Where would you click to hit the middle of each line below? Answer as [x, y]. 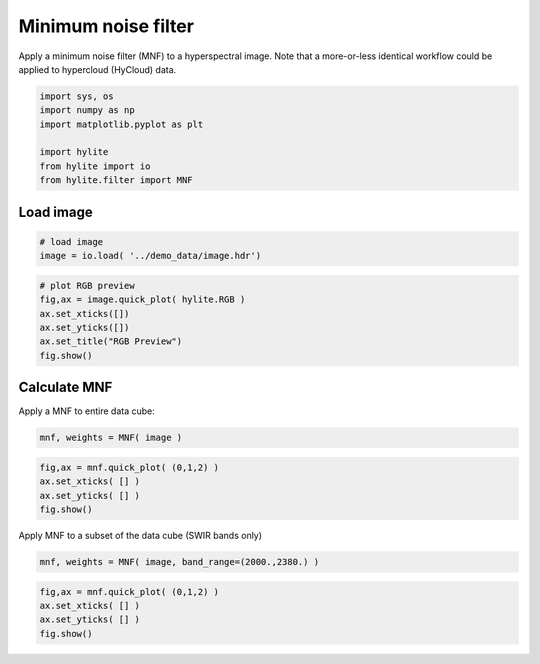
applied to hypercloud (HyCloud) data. [97, 69]
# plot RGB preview [87, 285]
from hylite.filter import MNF [116, 180]
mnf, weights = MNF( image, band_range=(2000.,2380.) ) [179, 561]
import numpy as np [87, 110]
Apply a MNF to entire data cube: [86, 411]
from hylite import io [95, 166]
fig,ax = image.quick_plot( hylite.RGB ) [142, 299]
